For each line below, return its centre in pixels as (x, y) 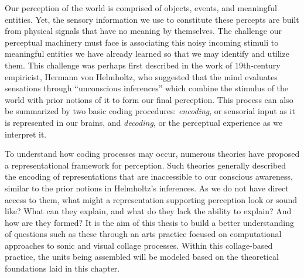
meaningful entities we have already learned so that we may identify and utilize (147, 54)
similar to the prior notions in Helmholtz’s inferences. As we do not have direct (147, 188)
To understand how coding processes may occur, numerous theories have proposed (152, 154)
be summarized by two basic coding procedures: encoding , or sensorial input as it (150, 111)
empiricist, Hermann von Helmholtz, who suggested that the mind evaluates (141, 76)
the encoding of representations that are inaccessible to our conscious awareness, (149, 176)
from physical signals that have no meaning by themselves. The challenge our (143, 31)
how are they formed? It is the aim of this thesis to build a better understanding (150, 222)
